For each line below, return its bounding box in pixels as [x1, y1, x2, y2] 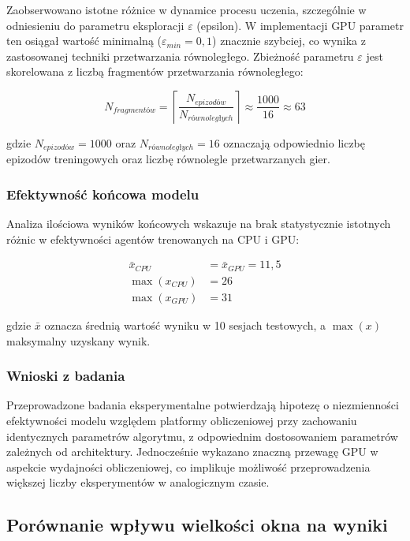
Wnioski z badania [6, 366, 125, 386]
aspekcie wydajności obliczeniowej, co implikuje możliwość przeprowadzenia [6, 458, 371, 475]
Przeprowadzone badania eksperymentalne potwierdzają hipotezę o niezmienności [6, 397, 399, 413]
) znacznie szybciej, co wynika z [212, 32, 366, 49]
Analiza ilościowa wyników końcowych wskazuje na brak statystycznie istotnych [6, 215, 391, 232]
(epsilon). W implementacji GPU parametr [196, 17, 404, 33]
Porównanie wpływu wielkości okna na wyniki [6, 513, 388, 537]
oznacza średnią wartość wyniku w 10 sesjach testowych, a [44, 316, 326, 333]
